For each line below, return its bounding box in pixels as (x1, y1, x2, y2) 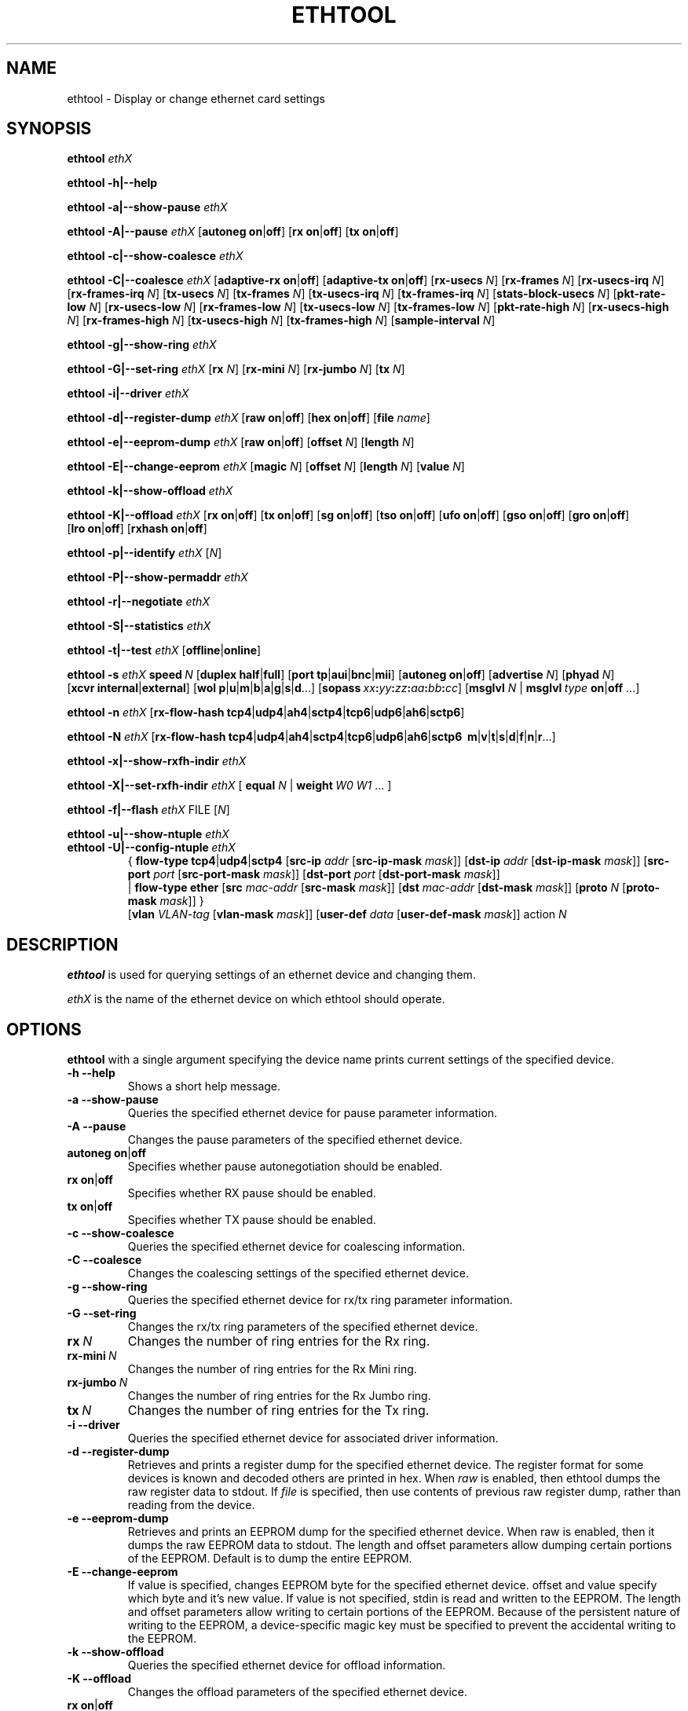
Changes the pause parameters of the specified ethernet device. (127, 1133, 463, 1147)
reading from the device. (127, 1498, 255, 1512)
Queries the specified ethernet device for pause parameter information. (127, 1106, 498, 1120)
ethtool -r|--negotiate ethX (67, 595, 210, 609)
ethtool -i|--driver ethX (67, 387, 189, 401)
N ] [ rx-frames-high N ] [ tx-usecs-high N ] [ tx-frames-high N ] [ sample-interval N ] (67, 313, 496, 328)
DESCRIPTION (6, 934, 119, 954)
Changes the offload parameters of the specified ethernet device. (127, 1685, 468, 1699)
